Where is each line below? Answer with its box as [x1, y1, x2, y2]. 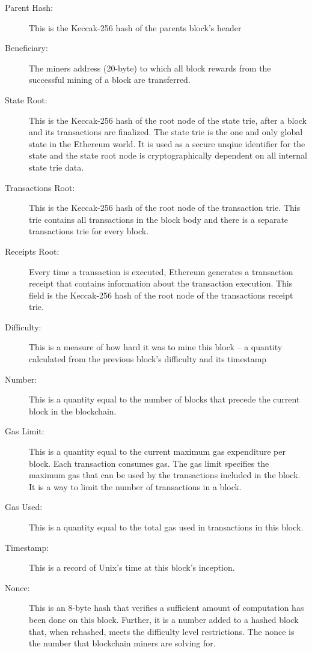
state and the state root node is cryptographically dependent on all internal [29, 149, 307, 162]
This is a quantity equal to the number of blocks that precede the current [29, 393, 300, 405]
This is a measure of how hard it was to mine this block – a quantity [29, 341, 283, 353]
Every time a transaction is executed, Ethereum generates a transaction [29, 265, 293, 278]
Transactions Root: [5, 181, 75, 193]
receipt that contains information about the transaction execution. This [29, 277, 293, 290]
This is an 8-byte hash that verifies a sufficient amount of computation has [29, 601, 304, 614]
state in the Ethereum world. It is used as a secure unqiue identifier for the [29, 137, 305, 150]
